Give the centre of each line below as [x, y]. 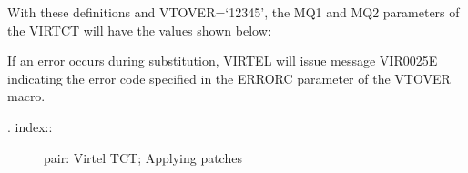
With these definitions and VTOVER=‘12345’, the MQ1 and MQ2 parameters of [234, 12]
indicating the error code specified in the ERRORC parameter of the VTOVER [229, 78]
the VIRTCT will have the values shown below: [139, 30]
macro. [26, 96]
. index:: [30, 126]
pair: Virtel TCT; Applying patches [143, 157]
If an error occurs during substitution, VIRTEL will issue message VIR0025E [223, 61]
